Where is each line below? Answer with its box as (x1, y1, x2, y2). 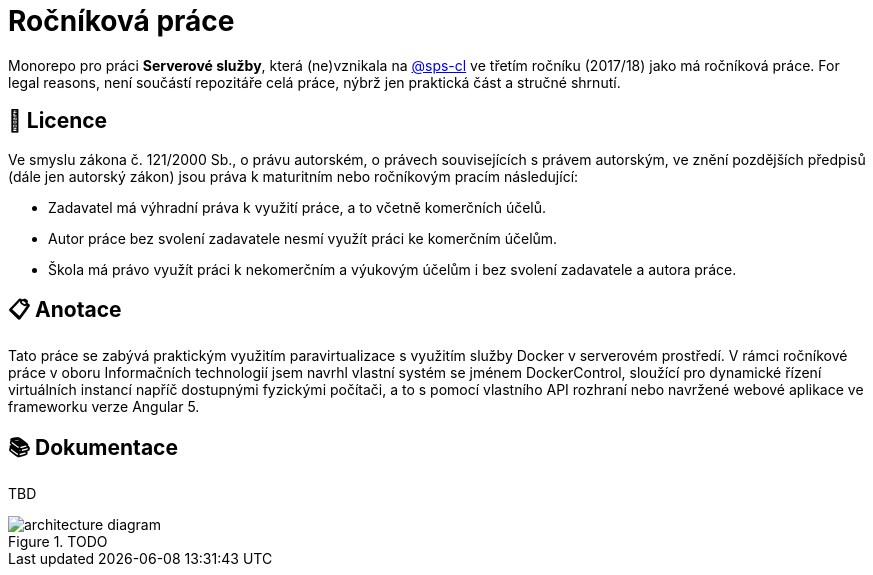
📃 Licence (8, 108, 108, 134)
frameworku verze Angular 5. (8, 398, 200, 416)
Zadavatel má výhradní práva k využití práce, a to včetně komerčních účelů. (48, 198, 547, 216)
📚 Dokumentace (8, 434, 178, 460)
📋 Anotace (8, 297, 122, 323)
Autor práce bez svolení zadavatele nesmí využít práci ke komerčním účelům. (48, 229, 558, 247)
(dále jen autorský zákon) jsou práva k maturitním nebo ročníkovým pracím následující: (8, 167, 579, 185)
